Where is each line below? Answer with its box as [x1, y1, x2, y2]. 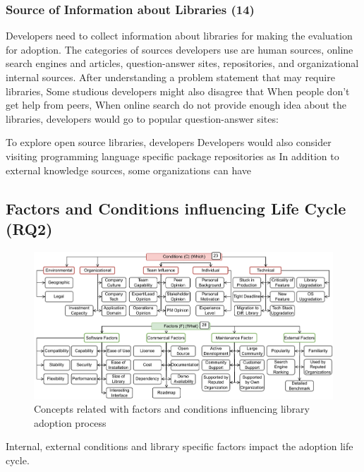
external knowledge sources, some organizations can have [6, 162, 252, 177]
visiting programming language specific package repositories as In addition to [6, 148, 339, 163]
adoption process [34, 415, 107, 430]
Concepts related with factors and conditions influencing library [34, 401, 310, 416]
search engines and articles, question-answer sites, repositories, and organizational [6, 56, 359, 71]
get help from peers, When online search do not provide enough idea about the [6, 97, 346, 112]
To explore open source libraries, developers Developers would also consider [6, 135, 332, 150]
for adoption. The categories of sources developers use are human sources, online [6, 42, 353, 56]
